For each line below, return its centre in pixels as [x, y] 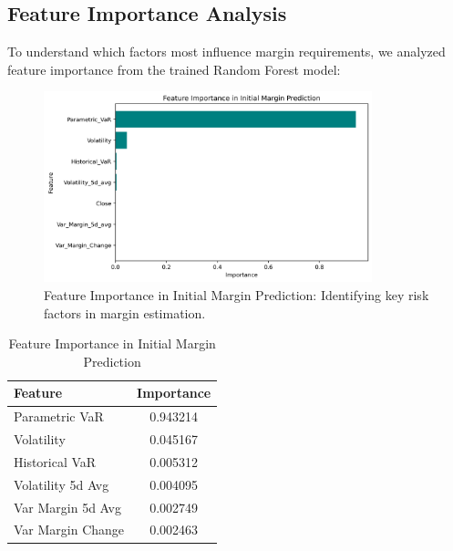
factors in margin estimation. [125, 312]
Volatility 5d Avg [62, 484]
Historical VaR [55, 461]
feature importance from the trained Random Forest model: [174, 69]
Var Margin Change [69, 530]
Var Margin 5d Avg [67, 507]
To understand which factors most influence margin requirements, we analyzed [226, 52]
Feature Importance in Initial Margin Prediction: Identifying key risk [237, 295]
